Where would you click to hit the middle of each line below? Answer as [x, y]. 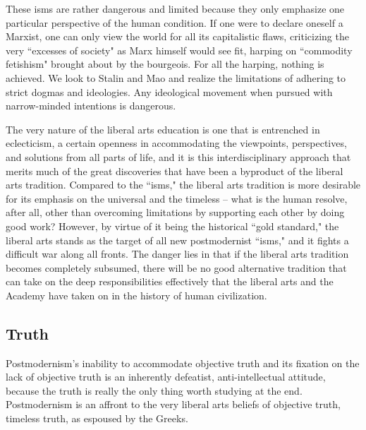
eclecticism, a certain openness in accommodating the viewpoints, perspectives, [176, 143]
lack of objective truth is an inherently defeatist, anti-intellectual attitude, [166, 377]
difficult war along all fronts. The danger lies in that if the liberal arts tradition [177, 254]
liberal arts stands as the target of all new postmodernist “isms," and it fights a [177, 240]
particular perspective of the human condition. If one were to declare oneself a [175, 22]
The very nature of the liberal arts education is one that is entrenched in [163, 129]
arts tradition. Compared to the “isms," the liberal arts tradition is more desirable [183, 185]
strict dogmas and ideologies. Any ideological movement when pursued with [169, 91]
